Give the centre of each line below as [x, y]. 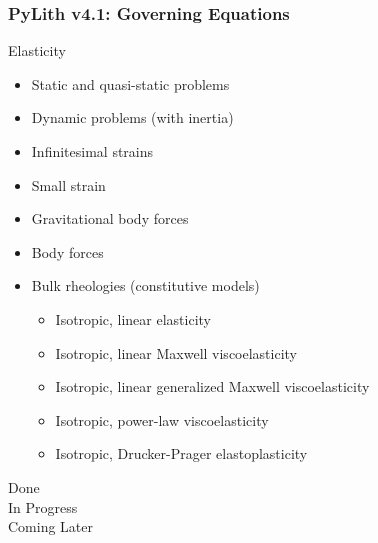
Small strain [68, 184]
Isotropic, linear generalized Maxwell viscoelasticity [212, 386]
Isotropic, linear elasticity [133, 318]
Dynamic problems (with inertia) [132, 117]
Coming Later [51, 526]
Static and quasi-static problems [130, 83]
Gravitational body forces [110, 218]
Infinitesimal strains [92, 151]
